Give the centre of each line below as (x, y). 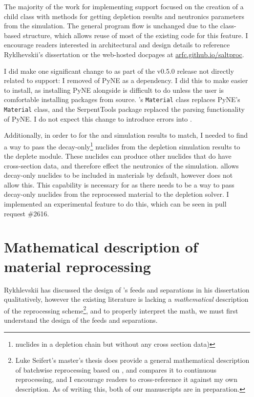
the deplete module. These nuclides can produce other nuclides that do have (118, 156)
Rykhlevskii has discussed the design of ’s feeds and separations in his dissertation (127, 289)
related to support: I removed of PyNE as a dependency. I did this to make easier (126, 80)
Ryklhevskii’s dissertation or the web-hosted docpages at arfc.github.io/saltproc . (124, 54)
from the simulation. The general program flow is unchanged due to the (111, 26)
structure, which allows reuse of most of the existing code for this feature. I (135, 35)
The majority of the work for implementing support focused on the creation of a (124, 6)
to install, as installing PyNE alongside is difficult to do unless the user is (114, 90)
